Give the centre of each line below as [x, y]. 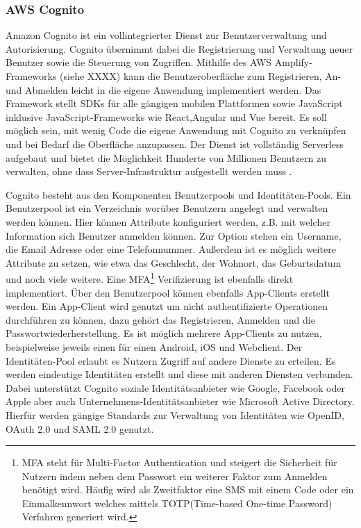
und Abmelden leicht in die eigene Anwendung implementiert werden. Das [163, 89]
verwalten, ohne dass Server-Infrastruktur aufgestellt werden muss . [149, 171]
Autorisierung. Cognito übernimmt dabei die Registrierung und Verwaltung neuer [179, 48]
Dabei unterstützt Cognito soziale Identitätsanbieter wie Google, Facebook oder [175, 387]
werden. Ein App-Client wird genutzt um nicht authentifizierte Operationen [167, 306]
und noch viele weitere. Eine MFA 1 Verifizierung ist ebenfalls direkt [150, 278]
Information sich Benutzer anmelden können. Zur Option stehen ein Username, [174, 235]
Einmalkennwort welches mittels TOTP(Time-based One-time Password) [177, 503]
